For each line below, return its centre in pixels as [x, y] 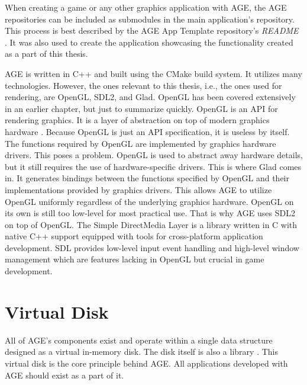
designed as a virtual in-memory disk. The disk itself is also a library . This [141, 352]
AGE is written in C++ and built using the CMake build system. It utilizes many [153, 73]
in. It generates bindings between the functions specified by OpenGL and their [147, 178]
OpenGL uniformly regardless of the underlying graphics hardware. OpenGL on [149, 201]
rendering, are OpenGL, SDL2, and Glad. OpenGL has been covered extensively [150, 97]
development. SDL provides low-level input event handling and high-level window [152, 247]
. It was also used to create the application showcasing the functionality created [149, 42]
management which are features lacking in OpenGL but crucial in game [135, 259]
